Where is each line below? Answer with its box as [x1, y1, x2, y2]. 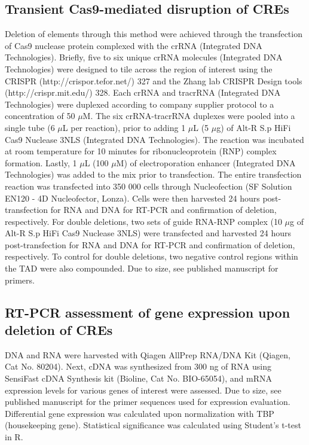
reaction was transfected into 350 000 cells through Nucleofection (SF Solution [5, 179, 292, 192]
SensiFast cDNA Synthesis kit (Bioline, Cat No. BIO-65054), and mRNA [5, 372, 272, 385]
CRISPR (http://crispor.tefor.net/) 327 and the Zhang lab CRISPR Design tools [5, 74, 302, 87]
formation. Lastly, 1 [5, 156, 77, 169]
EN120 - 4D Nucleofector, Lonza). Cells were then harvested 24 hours [5, 191, 260, 204]
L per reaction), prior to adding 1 [62, 121, 186, 133]
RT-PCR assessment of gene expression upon [5, 303, 290, 321]
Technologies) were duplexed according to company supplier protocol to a [5, 97, 274, 110]
